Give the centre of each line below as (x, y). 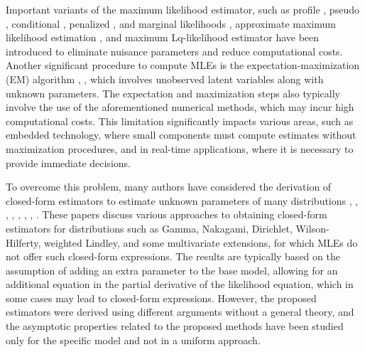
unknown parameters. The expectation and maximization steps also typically (173, 93)
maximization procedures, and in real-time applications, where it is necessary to (180, 148)
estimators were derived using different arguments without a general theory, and (180, 312)
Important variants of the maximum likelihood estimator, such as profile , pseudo (182, 9)
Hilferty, (23, 242)
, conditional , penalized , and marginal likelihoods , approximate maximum (171, 23)
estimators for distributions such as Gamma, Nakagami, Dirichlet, (149, 228)
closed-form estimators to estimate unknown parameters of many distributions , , (182, 200)
